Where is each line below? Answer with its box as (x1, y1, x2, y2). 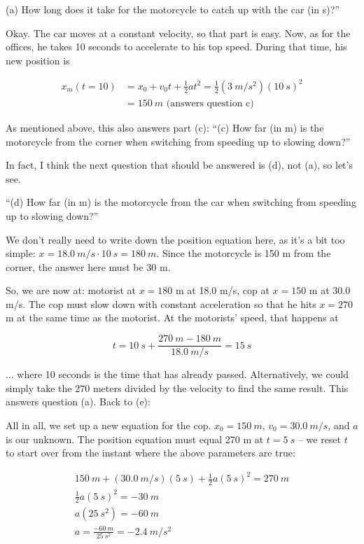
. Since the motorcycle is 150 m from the (156, 246, 331, 260)
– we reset (297, 431, 342, 446)
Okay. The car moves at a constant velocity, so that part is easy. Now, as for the (6, 25, 351, 40)
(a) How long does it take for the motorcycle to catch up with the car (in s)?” (6, 2, 339, 16)
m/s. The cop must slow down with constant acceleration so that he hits (6, 296, 316, 311)
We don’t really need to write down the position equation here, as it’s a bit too (6, 232, 345, 246)
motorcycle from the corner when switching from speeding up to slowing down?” (6, 134, 351, 148)
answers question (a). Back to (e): (6, 394, 150, 409)
